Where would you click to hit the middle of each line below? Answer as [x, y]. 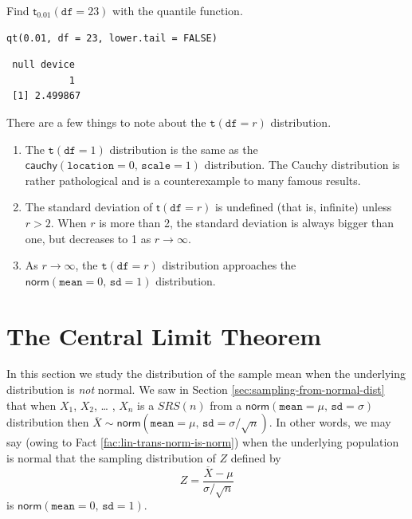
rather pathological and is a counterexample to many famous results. [193, 180]
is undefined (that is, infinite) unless [303, 207]
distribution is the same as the [184, 149]
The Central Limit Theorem [164, 335]
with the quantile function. [178, 10]
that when [31, 405]
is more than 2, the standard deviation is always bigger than [247, 222]
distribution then [48, 422]
